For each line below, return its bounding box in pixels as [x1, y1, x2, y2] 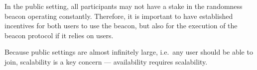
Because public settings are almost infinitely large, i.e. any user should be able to [4, 47, 253, 57]
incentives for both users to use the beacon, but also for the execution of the [4, 20, 238, 31]
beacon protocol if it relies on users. [4, 30, 114, 40]
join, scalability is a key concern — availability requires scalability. [4, 56, 208, 67]
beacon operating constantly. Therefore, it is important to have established [4, 10, 233, 21]
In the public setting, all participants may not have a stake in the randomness [4, 1, 243, 11]
